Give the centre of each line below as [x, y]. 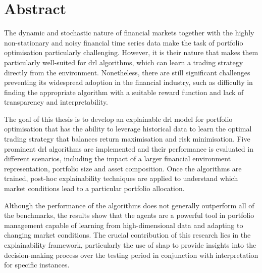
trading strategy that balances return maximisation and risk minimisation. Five [127, 139]
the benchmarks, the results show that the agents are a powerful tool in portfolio [129, 215]
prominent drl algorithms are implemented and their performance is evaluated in [129, 148]
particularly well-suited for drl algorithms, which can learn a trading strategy [124, 62]
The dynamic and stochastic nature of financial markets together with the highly [129, 33]
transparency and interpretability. [56, 102]
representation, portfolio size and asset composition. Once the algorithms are [123, 168]
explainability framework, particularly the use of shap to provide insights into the [130, 245]
